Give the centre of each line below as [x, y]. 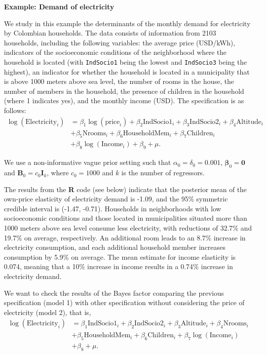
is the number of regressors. [163, 173]
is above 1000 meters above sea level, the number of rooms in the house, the [119, 81]
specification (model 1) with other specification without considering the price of [124, 302]
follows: [15, 110]
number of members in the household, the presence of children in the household [124, 91]
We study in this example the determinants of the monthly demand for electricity [127, 23]
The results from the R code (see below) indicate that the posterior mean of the [125, 189]
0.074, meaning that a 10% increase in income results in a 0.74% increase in [118, 266]
